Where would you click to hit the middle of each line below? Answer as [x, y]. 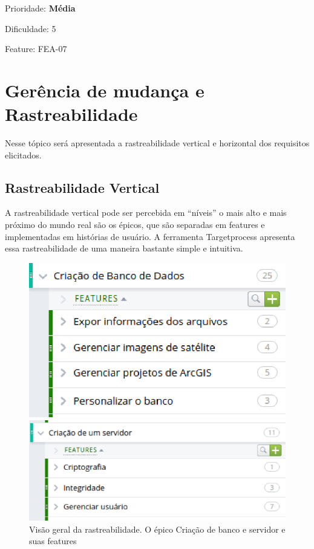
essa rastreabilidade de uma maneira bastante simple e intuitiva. [124, 248]
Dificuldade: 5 [31, 28]
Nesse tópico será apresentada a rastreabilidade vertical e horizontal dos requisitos [157, 143]
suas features [53, 541]
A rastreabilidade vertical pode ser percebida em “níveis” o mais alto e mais [146, 213]
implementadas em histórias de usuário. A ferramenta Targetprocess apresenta [150, 236]
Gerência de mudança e [105, 90]
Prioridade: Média [40, 8]
